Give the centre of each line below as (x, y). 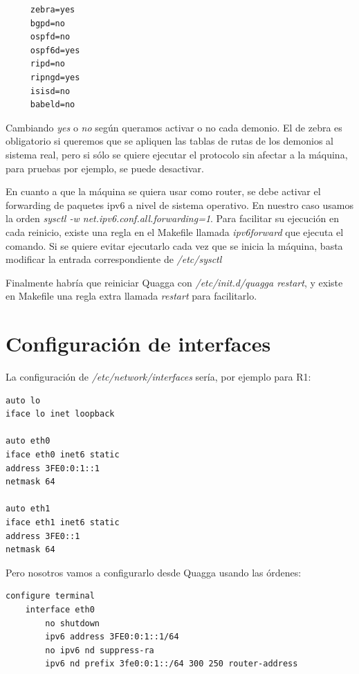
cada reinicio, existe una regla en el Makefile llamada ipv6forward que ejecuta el (175, 231)
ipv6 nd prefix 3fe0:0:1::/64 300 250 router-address (172, 664)
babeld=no (53, 105)
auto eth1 (28, 509)
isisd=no (50, 91)
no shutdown (73, 623)
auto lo (23, 400)
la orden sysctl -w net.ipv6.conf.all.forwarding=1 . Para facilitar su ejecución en (172, 218)
